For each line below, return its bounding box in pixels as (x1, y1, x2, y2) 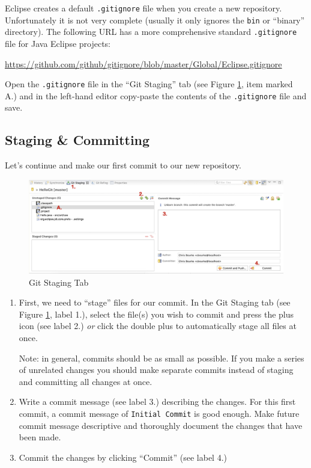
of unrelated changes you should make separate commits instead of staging (19, 363, 294, 376)
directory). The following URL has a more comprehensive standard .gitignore (5, 25, 297, 38)
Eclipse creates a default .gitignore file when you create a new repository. (5, 2, 282, 14)
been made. (19, 431, 61, 443)
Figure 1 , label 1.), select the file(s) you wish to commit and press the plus (19, 307, 294, 320)
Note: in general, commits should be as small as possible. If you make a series (19, 351, 304, 364)
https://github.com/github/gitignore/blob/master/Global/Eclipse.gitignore (5, 57, 282, 70)
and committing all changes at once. (19, 375, 152, 387)
